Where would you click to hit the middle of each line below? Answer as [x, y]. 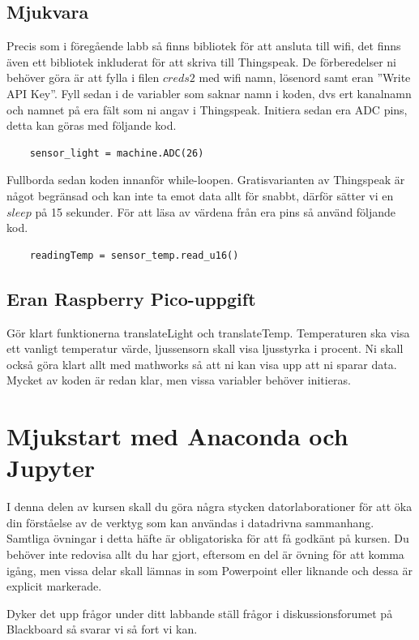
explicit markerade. [54, 586]
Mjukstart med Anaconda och [177, 436]
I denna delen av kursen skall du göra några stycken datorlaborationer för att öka [209, 507]
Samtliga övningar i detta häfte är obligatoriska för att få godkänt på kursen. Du [208, 538]
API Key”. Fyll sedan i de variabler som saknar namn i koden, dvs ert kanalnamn [209, 93]
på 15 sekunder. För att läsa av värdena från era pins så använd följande [216, 211]
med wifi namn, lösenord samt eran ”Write [305, 77]
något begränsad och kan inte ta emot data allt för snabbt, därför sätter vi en [200, 195]
